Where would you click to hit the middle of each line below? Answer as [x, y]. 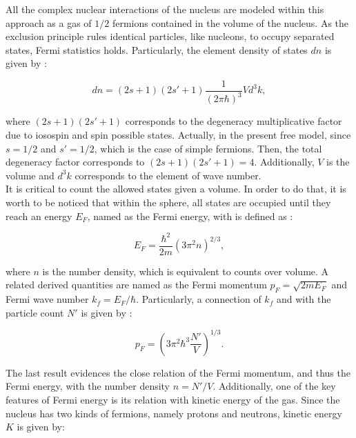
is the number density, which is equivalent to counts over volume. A [186, 271]
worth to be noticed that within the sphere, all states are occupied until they [168, 202]
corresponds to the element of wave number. [168, 175]
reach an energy [39, 216]
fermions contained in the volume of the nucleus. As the [230, 22]
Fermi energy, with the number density [88, 386]
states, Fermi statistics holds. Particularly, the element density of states [157, 49]
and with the [304, 299]
